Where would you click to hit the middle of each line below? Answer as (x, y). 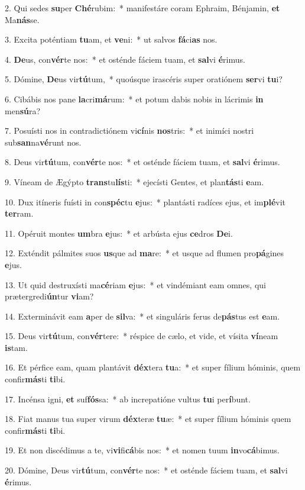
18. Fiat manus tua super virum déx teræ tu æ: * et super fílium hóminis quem (148, 419)
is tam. (16, 347)
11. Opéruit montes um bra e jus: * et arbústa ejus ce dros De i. (119, 233)
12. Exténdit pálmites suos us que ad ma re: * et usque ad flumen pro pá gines (145, 253)
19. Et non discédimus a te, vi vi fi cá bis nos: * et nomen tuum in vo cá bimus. (142, 450)
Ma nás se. (22, 19)
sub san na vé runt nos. (43, 142)
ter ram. (19, 213)
